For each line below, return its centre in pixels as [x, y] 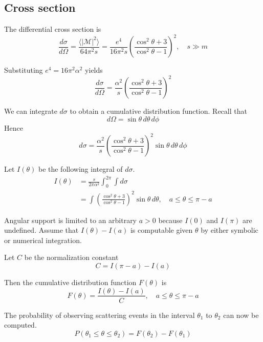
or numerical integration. [43, 240]
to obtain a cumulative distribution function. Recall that [158, 111]
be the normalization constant [71, 257]
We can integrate [31, 111]
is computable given [161, 230]
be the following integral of [80, 169]
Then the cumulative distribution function [70, 282]
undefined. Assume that [41, 230]
